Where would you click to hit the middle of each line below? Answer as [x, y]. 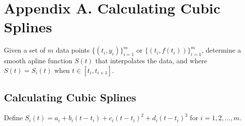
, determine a [221, 50]
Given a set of [25, 50]
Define [13, 118]
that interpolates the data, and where [151, 61]
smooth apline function [38, 61]
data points [73, 50]
